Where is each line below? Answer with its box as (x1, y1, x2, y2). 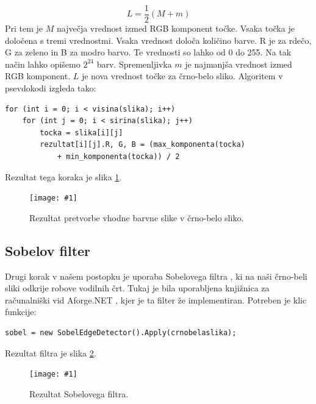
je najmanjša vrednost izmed (185, 57, 292, 70)
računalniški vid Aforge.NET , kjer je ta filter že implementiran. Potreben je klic (5, 293, 307, 306)
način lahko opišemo (5, 57, 81, 70)
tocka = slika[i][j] (40, 128, 123, 137)
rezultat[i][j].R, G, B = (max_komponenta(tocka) (40, 140, 245, 149)
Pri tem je (5, 22, 43, 35)
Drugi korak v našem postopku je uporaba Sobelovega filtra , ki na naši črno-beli (5, 269, 307, 282)
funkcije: (5, 305, 37, 318)
